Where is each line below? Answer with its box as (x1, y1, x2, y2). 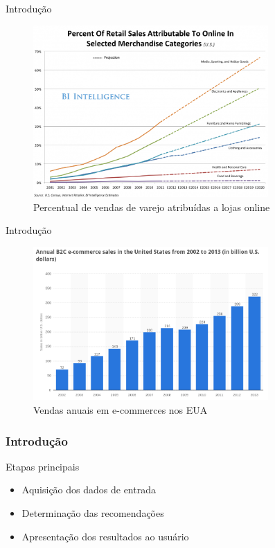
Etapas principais (6, 459, 80, 473)
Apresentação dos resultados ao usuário (21, 529, 189, 543)
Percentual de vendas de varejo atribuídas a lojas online (33, 199, 270, 214)
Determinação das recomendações (21, 506, 164, 520)
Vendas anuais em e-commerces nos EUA (33, 403, 208, 417)
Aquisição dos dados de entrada (21, 482, 156, 497)
